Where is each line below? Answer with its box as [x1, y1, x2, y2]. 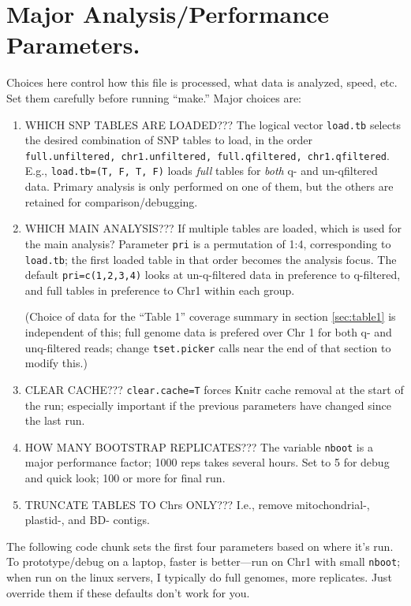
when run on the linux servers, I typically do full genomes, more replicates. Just [6, 568, 392, 585]
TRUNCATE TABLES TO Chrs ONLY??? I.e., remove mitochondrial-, [24, 496, 370, 512]
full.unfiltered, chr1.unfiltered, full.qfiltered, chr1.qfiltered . [24, 147, 390, 163]
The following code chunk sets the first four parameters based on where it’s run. [6, 537, 394, 554]
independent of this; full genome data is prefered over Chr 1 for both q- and [24, 324, 392, 340]
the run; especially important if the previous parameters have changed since [24, 396, 391, 413]
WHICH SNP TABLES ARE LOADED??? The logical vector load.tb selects [24, 116, 401, 132]
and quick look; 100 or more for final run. [24, 469, 226, 485]
